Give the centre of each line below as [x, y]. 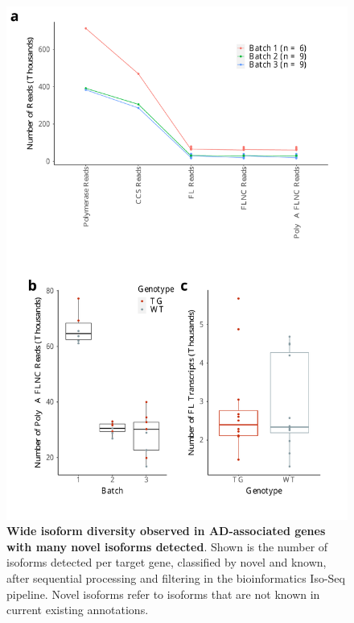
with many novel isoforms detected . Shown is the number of [167, 546]
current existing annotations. [78, 610]
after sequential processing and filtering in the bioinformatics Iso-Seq [176, 577]
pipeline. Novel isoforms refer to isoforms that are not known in [163, 594]
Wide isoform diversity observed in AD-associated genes [166, 531]
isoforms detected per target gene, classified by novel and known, [167, 562]
